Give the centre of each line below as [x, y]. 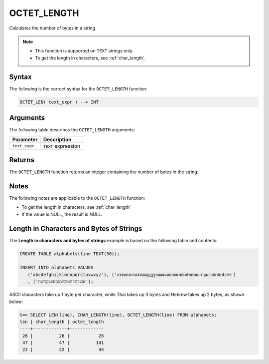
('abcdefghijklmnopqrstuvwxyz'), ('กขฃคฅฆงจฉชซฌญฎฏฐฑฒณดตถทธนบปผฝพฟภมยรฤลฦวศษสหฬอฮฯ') [132, 274]
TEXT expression [62, 146]
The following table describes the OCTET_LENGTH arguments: [72, 130]
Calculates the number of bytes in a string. [53, 28]
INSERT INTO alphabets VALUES [57, 268]
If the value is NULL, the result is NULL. [62, 214]
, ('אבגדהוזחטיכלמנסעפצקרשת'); [61, 282]
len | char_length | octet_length [62, 322]
